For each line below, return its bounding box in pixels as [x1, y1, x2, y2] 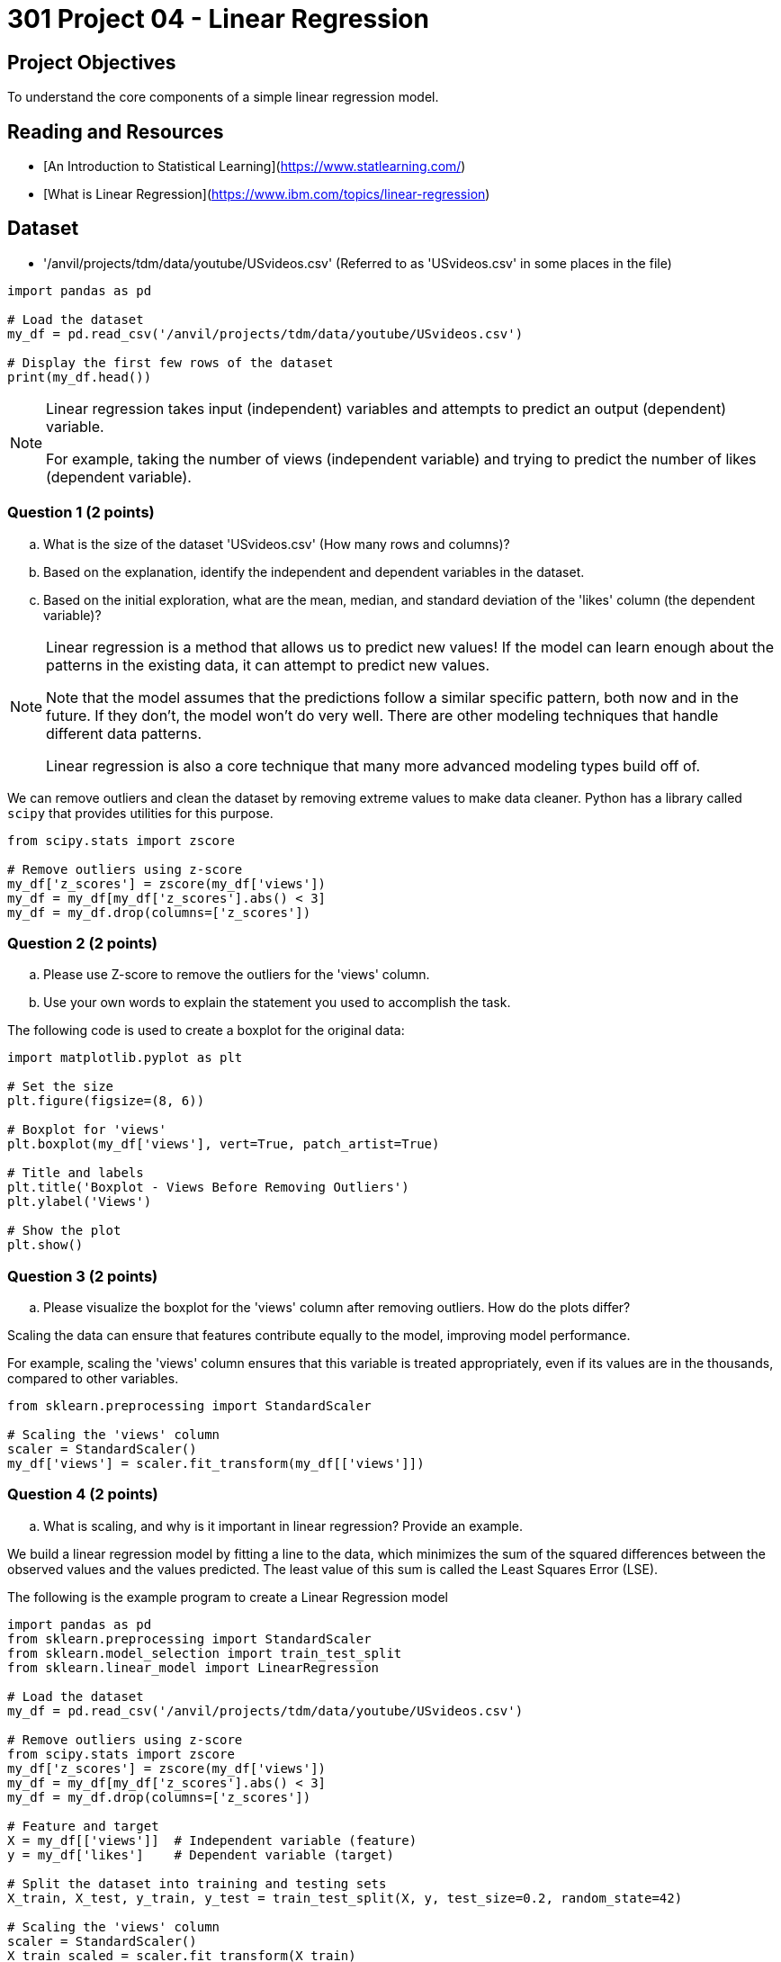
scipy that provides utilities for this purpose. [7, 805, 274, 821]
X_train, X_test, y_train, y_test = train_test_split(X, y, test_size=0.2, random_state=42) [7, 1890, 683, 1905]
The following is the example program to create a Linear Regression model [7, 1588, 448, 1605]
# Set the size [7, 1079, 114, 1094]
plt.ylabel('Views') [7, 1194, 152, 1210]
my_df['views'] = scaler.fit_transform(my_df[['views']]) [7, 1456, 425, 1471]
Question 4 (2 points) [7, 1485, 158, 1504]
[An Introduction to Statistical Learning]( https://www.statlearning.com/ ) [43, 158, 466, 175]
